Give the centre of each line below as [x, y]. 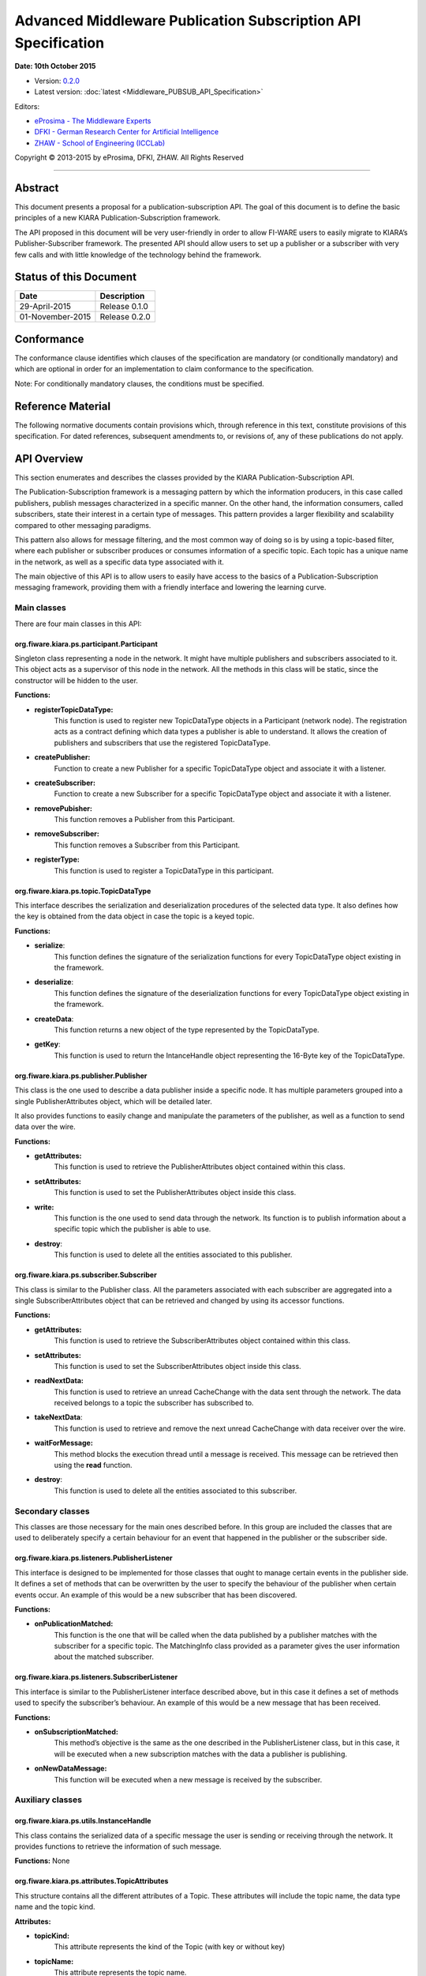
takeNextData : [58, 1417]
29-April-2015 [45, 307]
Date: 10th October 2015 [55, 66]
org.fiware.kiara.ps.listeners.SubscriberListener [96, 1677]
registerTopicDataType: [74, 709]
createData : [54, 1019]
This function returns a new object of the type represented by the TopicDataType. [187, 1029]
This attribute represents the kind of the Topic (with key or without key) [170, 1947]
